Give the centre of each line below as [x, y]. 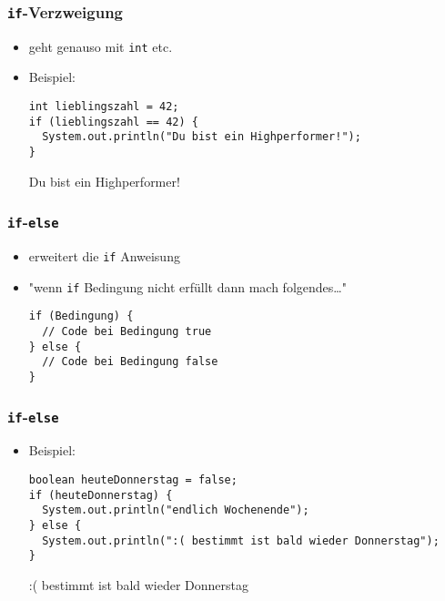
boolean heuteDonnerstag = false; [133, 480]
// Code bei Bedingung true [127, 331]
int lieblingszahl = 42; [104, 107]
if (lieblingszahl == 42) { [113, 122]
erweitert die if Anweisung [104, 256]
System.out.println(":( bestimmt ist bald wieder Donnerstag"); [241, 540]
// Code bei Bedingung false [130, 362]
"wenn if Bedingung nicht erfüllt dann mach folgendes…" [187, 286]
